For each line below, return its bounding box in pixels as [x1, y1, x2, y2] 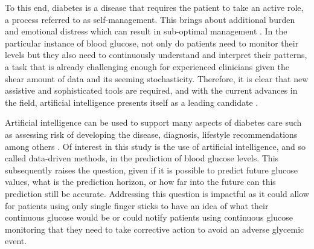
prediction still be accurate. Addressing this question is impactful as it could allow [5, 187, 309, 199]
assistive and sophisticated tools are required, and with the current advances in [5, 84, 298, 97]
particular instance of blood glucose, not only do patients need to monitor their [5, 36, 299, 49]
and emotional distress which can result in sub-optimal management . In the [5, 25, 287, 37]
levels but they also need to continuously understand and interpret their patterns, [5, 48, 307, 61]
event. [5, 234, 27, 247]
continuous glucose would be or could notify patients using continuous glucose [5, 211, 293, 224]
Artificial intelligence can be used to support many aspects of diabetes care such [5, 116, 302, 129]
